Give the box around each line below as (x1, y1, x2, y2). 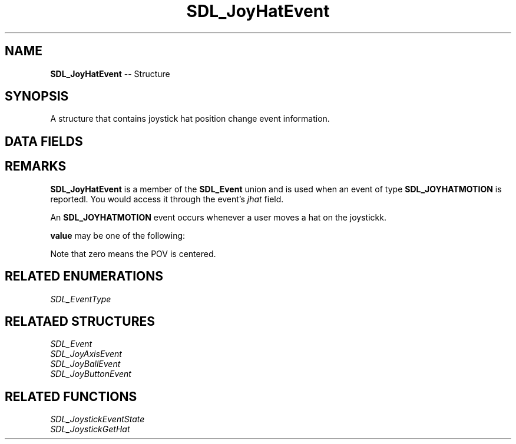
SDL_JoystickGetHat (50, 424, 130, 435)
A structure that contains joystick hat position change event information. (50, 113, 330, 124)
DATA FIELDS (5, 133, 83, 149)
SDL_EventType (50, 293, 111, 304)
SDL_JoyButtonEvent (50, 369, 131, 379)
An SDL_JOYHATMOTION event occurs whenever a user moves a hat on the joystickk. (50, 212, 386, 222)
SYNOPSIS (5, 89, 69, 104)
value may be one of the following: (50, 230, 186, 241)
